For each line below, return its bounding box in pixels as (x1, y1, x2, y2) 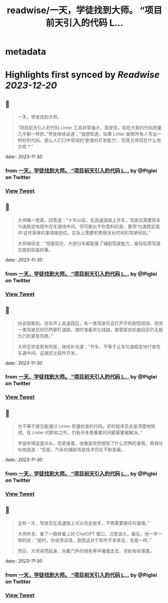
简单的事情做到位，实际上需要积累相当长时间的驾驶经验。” (32, 229, 151, 235)
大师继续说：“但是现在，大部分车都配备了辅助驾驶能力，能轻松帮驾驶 (17, 240, 161, 246)
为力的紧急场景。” (17, 333, 53, 339)
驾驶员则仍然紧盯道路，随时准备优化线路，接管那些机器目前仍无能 (26, 326, 163, 332)
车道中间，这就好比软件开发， (17, 349, 79, 356)
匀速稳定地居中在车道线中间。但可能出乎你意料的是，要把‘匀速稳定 (17, 223, 156, 229)
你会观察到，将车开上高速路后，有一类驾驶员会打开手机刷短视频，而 (17, 320, 159, 326)
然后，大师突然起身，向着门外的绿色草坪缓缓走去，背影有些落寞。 (17, 547, 154, 554)
